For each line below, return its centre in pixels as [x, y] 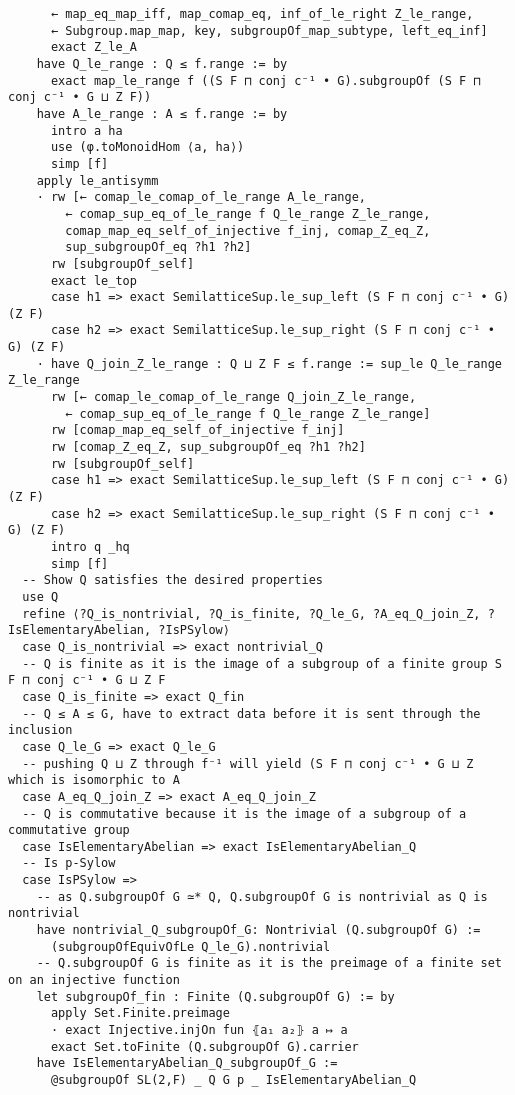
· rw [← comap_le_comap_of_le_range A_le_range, [201, 197]
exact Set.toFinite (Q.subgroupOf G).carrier [204, 1046]
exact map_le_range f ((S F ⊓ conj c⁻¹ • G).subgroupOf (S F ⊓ [265, 80]
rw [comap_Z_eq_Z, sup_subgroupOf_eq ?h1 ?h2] [208, 447]
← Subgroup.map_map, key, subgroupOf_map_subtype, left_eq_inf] [269, 30]
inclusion [40, 730]
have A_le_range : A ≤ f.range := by [162, 113]
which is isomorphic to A [94, 780]
